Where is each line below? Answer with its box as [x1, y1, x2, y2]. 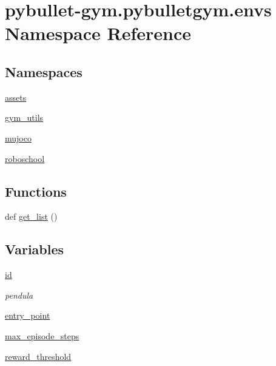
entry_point [5, 309, 50, 322]
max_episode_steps [5, 329, 79, 342]
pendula [5, 288, 33, 301]
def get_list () [5, 210, 58, 223]
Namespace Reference [5, 21, 191, 46]
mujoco [5, 131, 32, 144]
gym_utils [5, 111, 44, 124]
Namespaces [5, 62, 82, 81]
